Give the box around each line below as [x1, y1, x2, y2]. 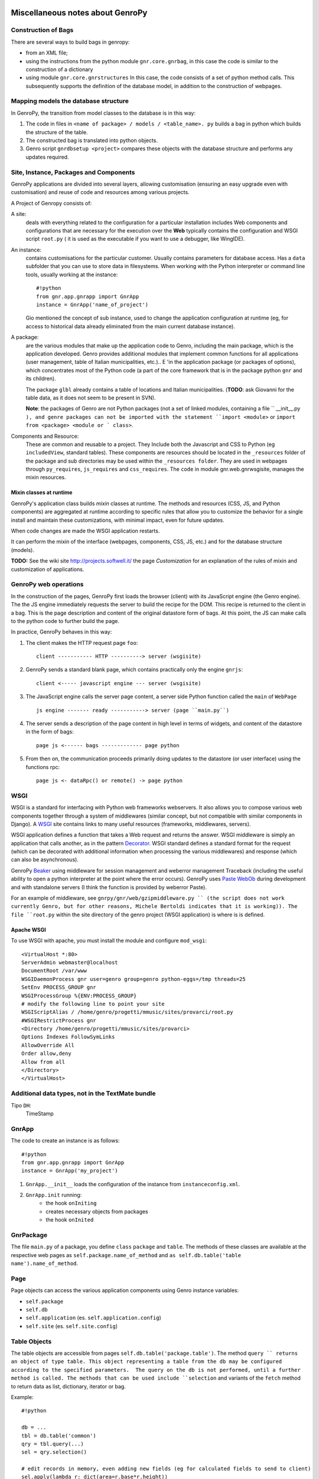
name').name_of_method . [11, 1260, 79, 1267]
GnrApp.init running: [25, 1191, 82, 1199]
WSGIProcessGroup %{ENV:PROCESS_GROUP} [21, 992, 137, 999]
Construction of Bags [11, 26, 74, 34]
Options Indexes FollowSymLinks [21, 1034, 115, 1041]
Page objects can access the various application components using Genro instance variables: [11, 1287, 239, 1294]
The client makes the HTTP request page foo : [25, 639, 138, 646]
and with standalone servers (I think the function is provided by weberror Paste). [11, 883, 207, 890]
